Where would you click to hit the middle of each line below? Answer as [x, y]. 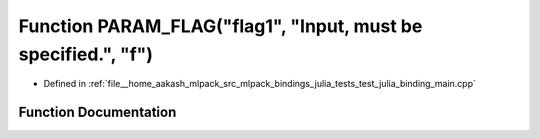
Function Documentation [97, 112]
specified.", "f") [86, 54]
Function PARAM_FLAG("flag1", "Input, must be [220, 26]
